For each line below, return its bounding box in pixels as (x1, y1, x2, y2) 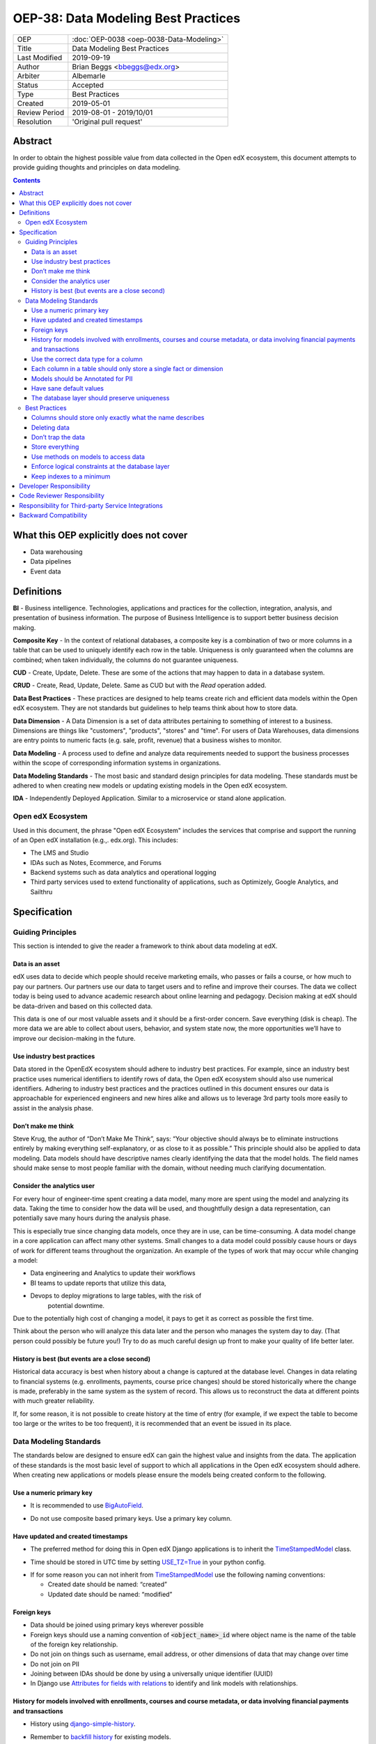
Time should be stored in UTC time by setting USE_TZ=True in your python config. (30, 1558, 266, 1566)
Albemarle (72, 70, 106, 80)
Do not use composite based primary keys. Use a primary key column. (30, 1514, 233, 1522)
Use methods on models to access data (31, 452, 146, 460)
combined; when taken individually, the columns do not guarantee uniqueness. (13, 656, 239, 664)
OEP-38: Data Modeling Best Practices (13, 10, 240, 26)
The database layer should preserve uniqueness (31, 394, 170, 403)
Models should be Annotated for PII (31, 374, 133, 383)
